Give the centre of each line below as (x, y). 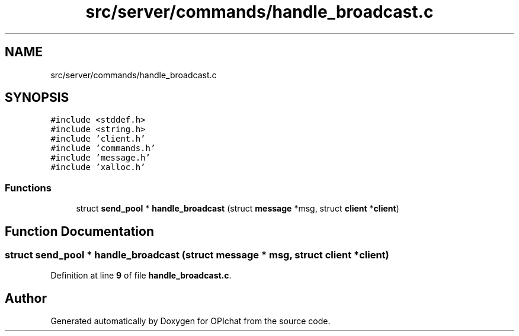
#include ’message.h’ (100, 158)
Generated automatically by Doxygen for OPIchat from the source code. (190, 321)
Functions (28, 188)
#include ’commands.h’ (103, 148)
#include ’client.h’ (98, 139)
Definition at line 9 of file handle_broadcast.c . (141, 276)
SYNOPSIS (37, 98)
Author (26, 298)
